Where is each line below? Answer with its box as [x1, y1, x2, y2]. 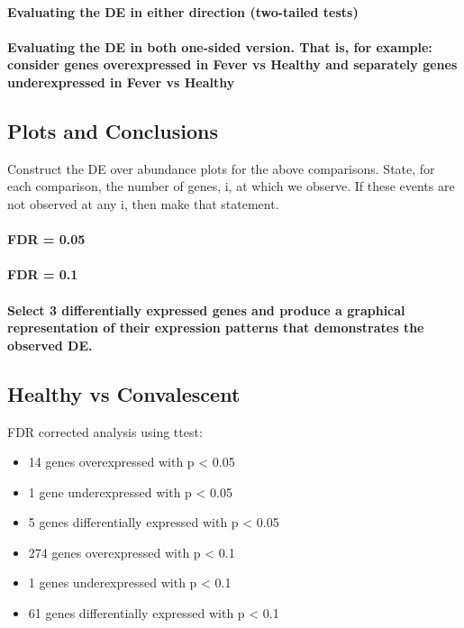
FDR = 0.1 [7, 265, 78, 284]
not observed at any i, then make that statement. [7, 194, 279, 213]
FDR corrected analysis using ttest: [7, 422, 203, 441]
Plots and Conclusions [7, 116, 218, 144]
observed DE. [7, 335, 93, 354]
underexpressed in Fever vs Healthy [7, 72, 235, 91]
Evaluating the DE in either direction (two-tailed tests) [7, 2, 359, 21]
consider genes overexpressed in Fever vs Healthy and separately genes [7, 55, 458, 74]
